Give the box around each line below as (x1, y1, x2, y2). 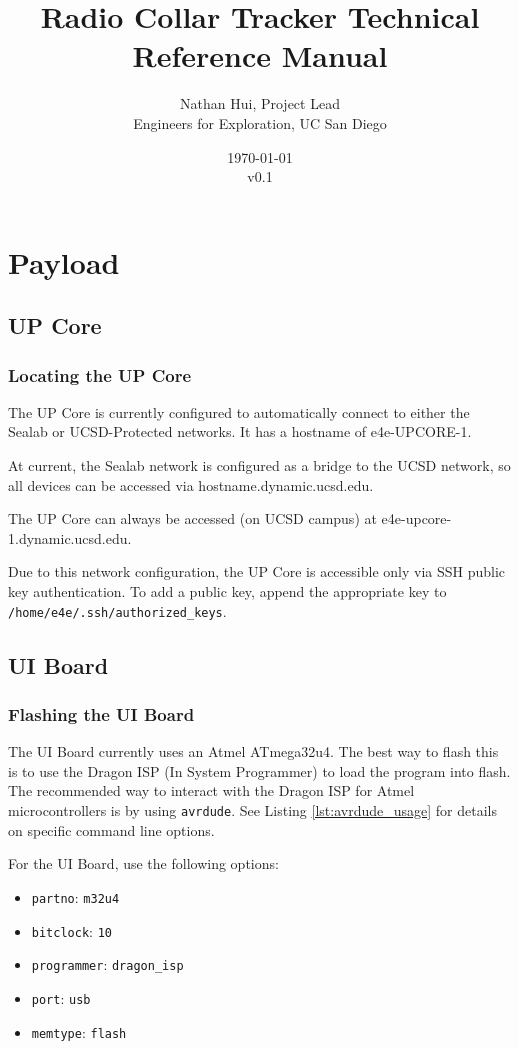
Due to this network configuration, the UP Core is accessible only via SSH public (8, 561, 506, 582)
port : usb (31, 987, 91, 1008)
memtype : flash (31, 1021, 127, 1042)
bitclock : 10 (31, 920, 112, 941)
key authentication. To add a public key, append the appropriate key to (8, 581, 447, 602)
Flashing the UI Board (8, 701, 195, 726)
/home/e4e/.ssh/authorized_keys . (8, 600, 227, 621)
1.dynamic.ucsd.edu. (8, 527, 132, 548)
